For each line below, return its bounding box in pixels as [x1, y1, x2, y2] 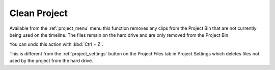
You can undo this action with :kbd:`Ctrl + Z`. [9, 41, 103, 47]
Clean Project [9, 8, 68, 19]
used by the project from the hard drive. [9, 58, 94, 64]
